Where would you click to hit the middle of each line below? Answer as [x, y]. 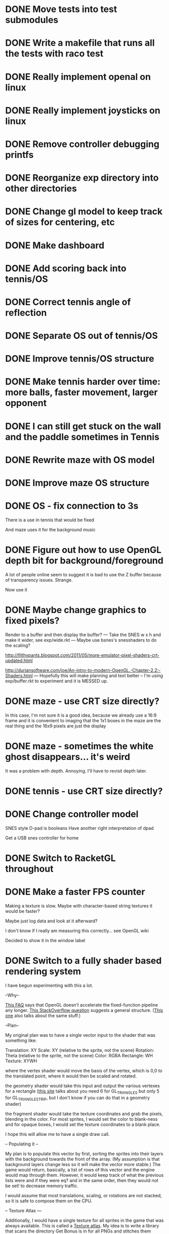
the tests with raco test [54, 54]
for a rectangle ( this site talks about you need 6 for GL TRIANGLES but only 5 [82, 1092]
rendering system [43, 972]
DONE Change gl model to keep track [84, 212]
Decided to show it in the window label [45, 940]
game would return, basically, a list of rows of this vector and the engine [80, 1170]
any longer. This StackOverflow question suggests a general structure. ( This [84, 1010]
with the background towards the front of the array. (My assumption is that [82, 1159]
